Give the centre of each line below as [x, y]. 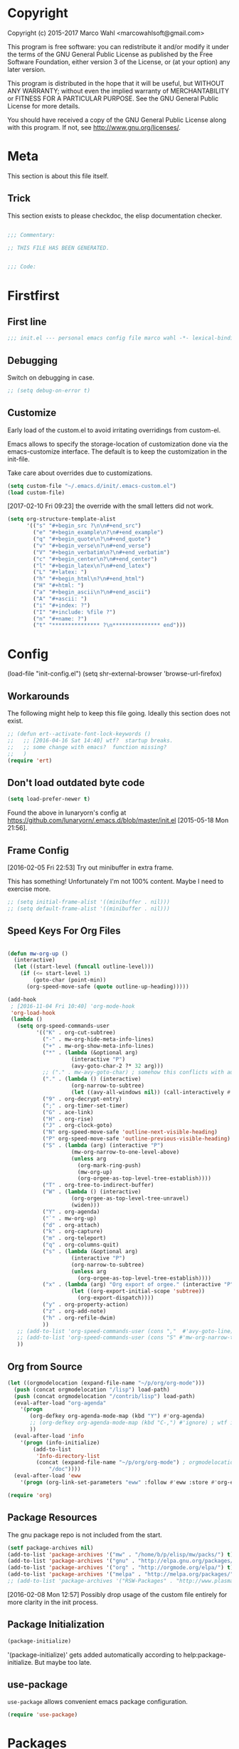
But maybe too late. [63, 1662]
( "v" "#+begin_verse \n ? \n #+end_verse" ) [92, 546]
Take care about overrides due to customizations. [80, 473]
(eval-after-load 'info [49, 1436]
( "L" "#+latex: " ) [60, 572]
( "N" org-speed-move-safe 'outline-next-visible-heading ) [130, 1132]
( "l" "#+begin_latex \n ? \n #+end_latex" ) [92, 566]
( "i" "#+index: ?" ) [62, 605]
